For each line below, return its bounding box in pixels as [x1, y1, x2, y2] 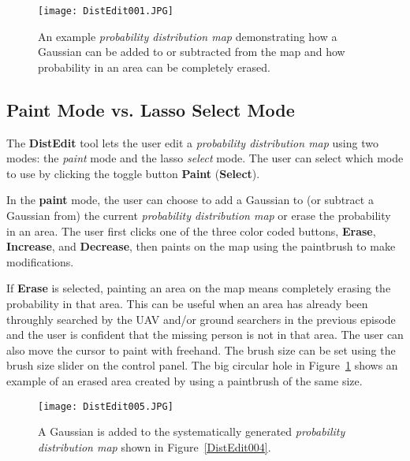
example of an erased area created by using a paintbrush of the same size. [6, 372, 363, 389]
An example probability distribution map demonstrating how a [38, 28, 337, 44]
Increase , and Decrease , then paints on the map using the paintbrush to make [6, 238, 396, 255]
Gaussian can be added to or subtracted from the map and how [38, 43, 345, 60]
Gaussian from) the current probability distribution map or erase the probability [6, 207, 391, 224]
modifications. [6, 253, 74, 270]
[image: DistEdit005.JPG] [38, 400, 173, 412]
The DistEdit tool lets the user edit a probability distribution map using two [6, 134, 378, 151]
